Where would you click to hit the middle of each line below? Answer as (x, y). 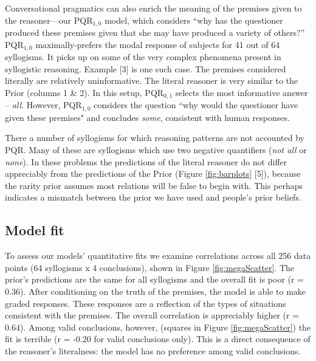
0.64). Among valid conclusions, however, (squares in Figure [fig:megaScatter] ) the (158, 327)
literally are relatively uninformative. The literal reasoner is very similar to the (152, 81)
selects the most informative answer (242, 92)
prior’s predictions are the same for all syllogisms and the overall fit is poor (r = (155, 279)
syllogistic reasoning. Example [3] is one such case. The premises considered (146, 68)
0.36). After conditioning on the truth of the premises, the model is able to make (156, 291)
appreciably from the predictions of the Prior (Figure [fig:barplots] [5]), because (153, 174)
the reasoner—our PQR (49, 20)
